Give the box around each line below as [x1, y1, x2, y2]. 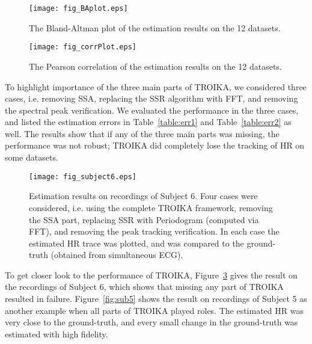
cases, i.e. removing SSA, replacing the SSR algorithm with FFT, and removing [5, 92, 298, 105]
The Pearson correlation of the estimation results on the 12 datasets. [29, 60, 282, 72]
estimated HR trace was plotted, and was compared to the [29, 236, 244, 249]
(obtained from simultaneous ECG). [50, 248, 183, 261]
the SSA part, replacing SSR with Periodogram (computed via [29, 213, 259, 226]
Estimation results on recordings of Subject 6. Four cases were [29, 189, 258, 202]
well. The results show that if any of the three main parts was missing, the [5, 127, 280, 140]
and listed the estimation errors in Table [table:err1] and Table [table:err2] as [5, 115, 292, 128]
